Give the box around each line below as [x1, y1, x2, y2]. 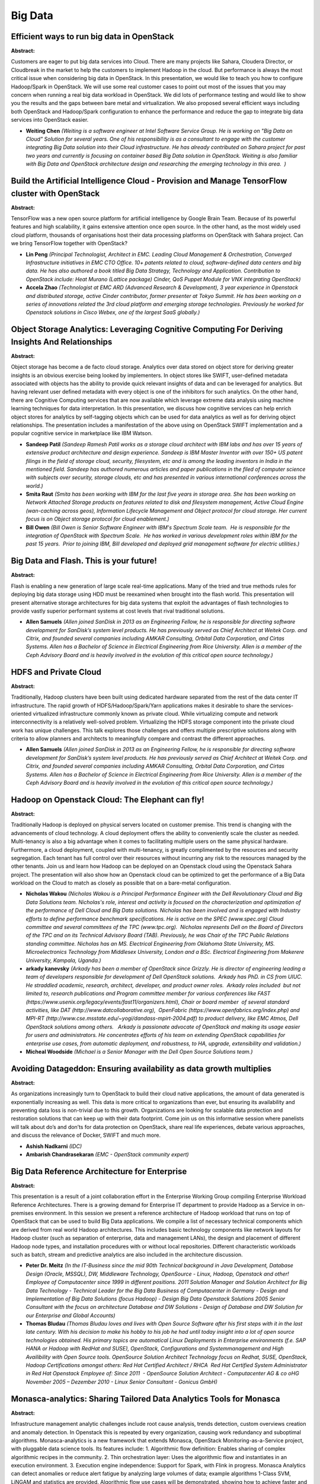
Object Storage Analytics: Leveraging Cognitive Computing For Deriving [11, 324, 283, 335]
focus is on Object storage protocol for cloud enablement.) [25, 515, 169, 522]
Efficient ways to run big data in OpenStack [11, 31, 174, 42]
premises [11, 1210, 34, 1216]
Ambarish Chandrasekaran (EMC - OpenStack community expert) [25, 1150, 189, 1158]
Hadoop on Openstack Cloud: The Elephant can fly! [11, 794, 204, 804]
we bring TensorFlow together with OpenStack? [11, 240, 127, 247]
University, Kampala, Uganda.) [25, 956, 101, 964]
